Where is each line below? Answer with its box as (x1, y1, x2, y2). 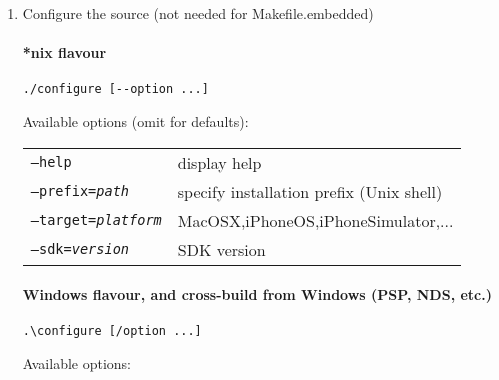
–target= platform (30, 212, 162, 229)
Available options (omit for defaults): (22, 111, 249, 132)
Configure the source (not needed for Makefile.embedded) (22, 3, 374, 23)
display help (177, 150, 262, 174)
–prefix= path (30, 183, 130, 200)
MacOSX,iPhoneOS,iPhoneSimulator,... (177, 208, 454, 232)
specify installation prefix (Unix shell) (177, 179, 443, 203)
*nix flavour (22, 42, 107, 63)
